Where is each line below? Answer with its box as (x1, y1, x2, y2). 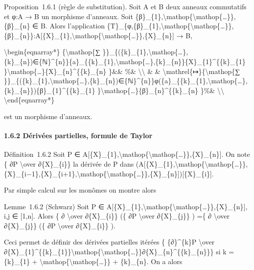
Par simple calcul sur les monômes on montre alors (4, 185, 157, 195)
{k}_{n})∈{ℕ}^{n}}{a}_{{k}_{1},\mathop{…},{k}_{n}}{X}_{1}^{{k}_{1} (4, 56, 246, 66)
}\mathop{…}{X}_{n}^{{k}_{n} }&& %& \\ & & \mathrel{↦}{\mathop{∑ (4, 66, 240, 76)
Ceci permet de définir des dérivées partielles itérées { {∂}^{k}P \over (4, 237, 215, 247)
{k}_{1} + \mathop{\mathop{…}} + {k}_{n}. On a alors (4, 256, 183, 266)
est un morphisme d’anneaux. (4, 111, 92, 121)
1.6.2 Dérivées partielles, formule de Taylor (4, 130, 153, 141)
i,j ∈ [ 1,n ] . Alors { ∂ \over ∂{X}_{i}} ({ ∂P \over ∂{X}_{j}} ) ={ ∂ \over (4, 211, 230, 221)
